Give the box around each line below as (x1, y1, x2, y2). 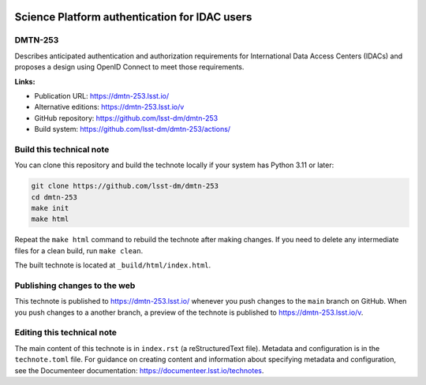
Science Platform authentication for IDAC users (14, 10, 252, 24)
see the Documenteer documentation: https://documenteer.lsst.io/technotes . (14, 365, 264, 375)
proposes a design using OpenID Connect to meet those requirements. (14, 62, 245, 72)
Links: (14, 77, 35, 86)
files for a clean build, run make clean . (14, 245, 144, 256)
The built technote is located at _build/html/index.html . (14, 260, 211, 270)
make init (31, 204, 69, 213)
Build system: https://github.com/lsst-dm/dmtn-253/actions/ (34, 125, 231, 134)
